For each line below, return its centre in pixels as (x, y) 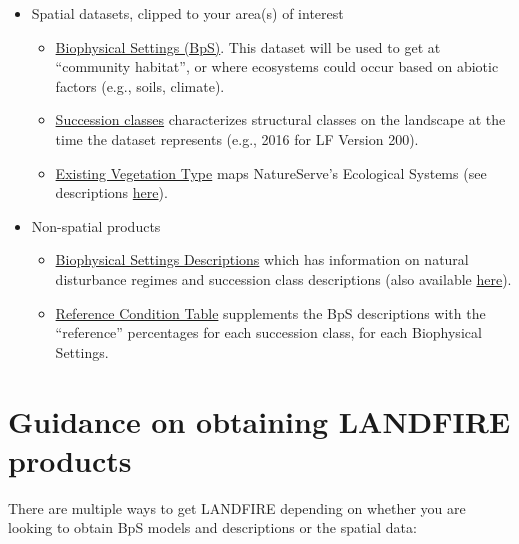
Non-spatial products (96, 225)
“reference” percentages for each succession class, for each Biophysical (268, 332)
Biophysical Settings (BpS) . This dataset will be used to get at (248, 46)
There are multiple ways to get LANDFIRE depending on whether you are (237, 507)
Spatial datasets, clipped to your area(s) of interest (187, 13)
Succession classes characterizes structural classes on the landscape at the (280, 119)
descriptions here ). (111, 192)
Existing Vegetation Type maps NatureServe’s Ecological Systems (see (271, 172)
